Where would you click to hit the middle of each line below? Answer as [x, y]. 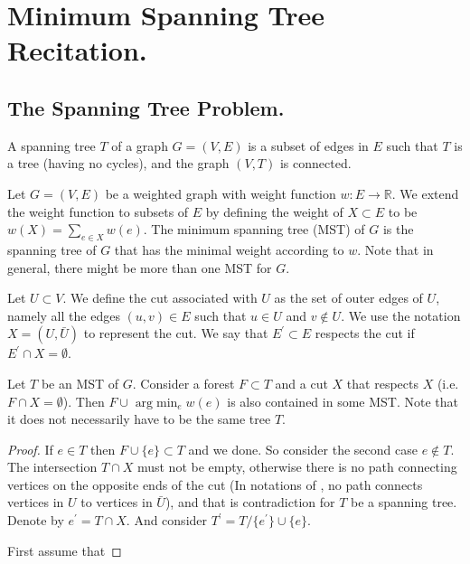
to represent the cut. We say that [176, 333]
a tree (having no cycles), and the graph [118, 163]
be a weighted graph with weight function [221, 193]
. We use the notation [401, 315]
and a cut [301, 383]
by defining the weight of [274, 211]
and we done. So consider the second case [303, 449]
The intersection [52, 467]
